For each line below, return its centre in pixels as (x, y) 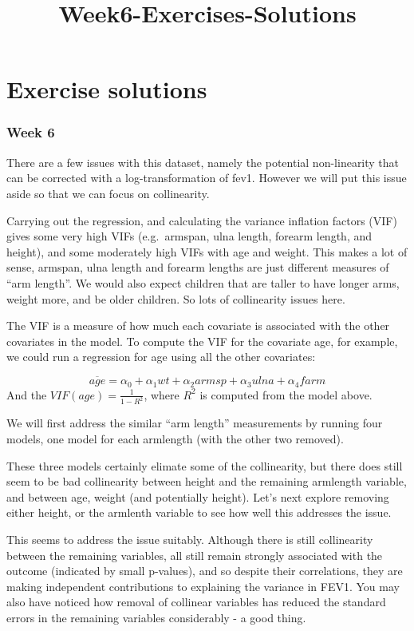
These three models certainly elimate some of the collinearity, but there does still (205, 465)
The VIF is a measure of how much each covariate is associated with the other (198, 325)
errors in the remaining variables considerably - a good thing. (156, 617)
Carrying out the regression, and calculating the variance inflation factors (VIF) (202, 220)
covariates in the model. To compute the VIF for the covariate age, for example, (202, 341)
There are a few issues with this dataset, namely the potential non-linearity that (203, 162)
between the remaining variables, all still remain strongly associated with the (195, 555)
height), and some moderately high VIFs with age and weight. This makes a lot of (207, 251)
